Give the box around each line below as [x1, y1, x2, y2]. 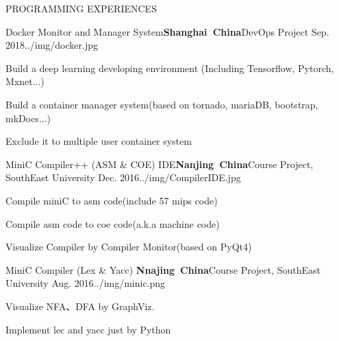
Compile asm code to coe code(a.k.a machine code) [5, 216, 220, 231]
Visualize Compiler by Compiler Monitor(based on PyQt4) [5, 239, 252, 254]
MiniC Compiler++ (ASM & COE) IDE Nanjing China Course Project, [5, 156, 314, 171]
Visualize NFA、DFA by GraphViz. [5, 298, 155, 313]
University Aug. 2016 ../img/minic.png [5, 276, 166, 290]
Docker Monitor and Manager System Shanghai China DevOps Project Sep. [5, 24, 329, 38]
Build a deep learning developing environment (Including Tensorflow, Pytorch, [5, 60, 334, 75]
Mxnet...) [5, 74, 45, 89]
